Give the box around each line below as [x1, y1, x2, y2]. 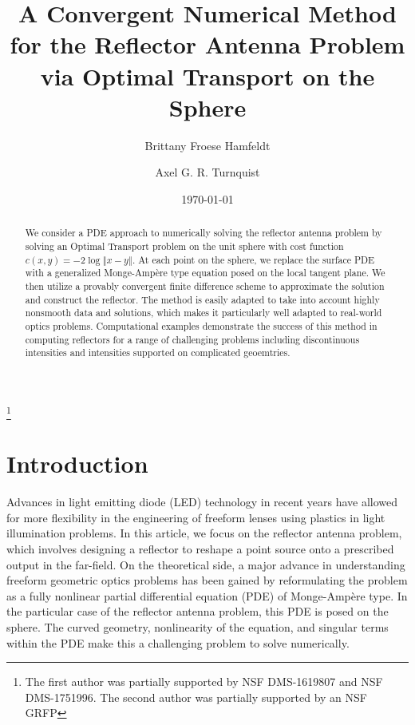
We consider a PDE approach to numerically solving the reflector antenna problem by [25, 226, 382, 240]
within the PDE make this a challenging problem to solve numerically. [6, 634, 350, 651]
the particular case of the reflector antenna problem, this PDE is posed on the [6, 603, 389, 620]
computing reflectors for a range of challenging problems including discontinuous [25, 332, 360, 346]
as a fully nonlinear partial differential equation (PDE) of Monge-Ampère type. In [6, 587, 408, 604]
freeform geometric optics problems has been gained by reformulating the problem [6, 572, 408, 588]
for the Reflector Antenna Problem [10, 28, 405, 61]
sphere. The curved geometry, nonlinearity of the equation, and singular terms [6, 619, 389, 636]
